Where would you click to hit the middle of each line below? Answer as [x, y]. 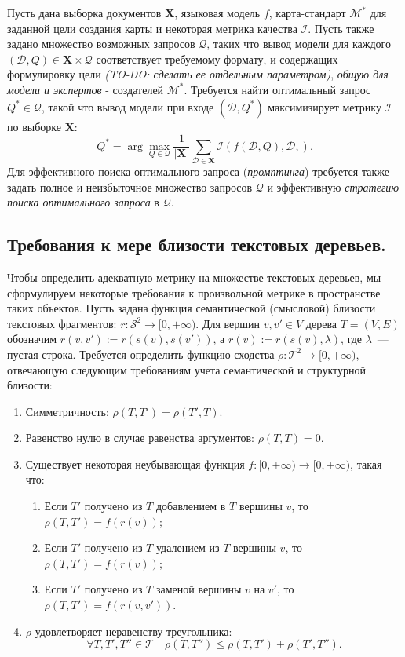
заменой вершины [199, 589]
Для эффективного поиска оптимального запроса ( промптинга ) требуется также [198, 171]
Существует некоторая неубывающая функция [135, 464]
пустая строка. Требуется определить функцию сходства [141, 354]
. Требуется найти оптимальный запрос [277, 89]
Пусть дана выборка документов [84, 13]
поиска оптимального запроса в [83, 202]
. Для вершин [228, 323]
